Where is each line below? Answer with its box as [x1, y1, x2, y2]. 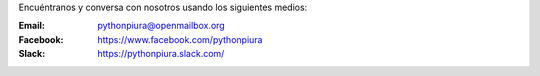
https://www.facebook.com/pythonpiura [97, 33, 263, 45]
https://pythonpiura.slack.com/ [97, 48, 225, 60]
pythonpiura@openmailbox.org [97, 20, 225, 32]
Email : [18, 20, 45, 32]
